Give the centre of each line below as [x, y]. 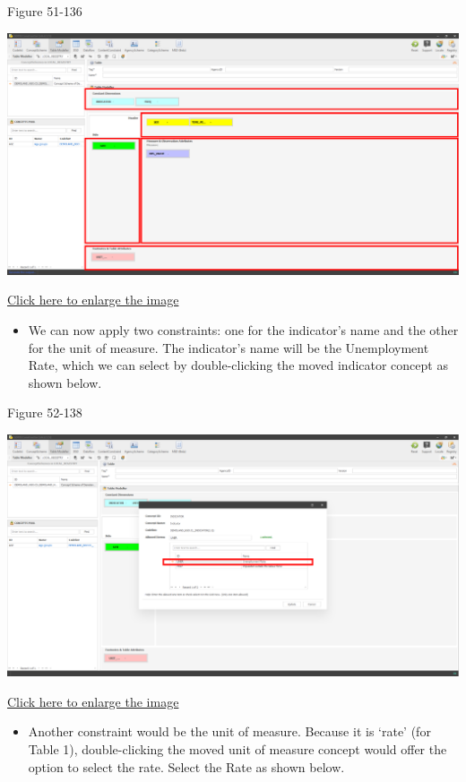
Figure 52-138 [45, 412]
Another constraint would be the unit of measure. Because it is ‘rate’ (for [229, 731]
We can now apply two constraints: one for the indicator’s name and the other [243, 329]
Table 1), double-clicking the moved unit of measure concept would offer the [237, 748]
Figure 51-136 [45, 11]
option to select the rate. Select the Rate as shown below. [186, 766]
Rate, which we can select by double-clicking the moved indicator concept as [238, 365]
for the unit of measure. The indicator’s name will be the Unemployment [229, 347]
